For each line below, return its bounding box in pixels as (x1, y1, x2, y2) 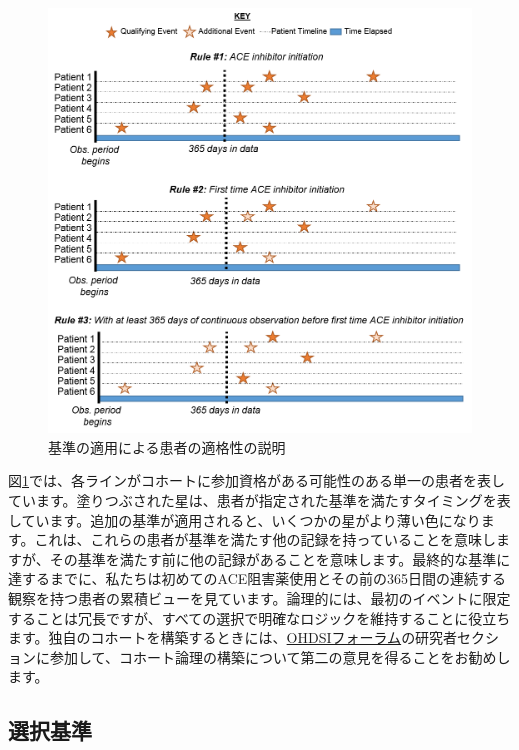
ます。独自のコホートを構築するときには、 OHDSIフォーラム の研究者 (8, 627, 458, 648)
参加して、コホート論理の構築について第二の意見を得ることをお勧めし (49, 646, 511, 667)
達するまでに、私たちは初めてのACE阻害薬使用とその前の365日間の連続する (8, 568, 506, 589)
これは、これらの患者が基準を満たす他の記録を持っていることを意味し (34, 529, 496, 550)
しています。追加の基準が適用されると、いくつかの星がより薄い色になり (8, 509, 481, 530)
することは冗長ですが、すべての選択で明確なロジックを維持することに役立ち (8, 607, 511, 628)
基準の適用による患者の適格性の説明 (48, 436, 286, 457)
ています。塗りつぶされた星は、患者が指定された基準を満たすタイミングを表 (8, 490, 511, 511)
